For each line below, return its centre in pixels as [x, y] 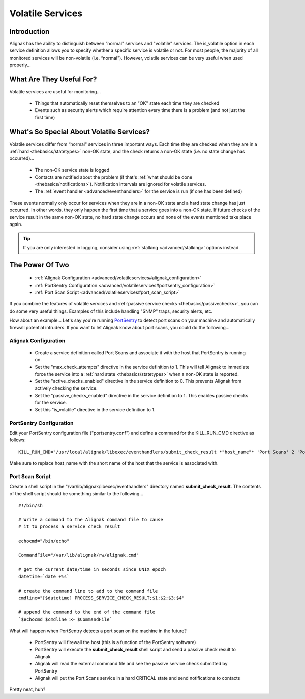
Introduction [29, 31]
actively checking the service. [66, 388]
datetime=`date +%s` [44, 576]
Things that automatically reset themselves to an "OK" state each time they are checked [127, 103]
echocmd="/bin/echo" [44, 541]
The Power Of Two [39, 265]
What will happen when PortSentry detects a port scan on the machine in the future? [98, 631]
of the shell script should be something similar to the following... [76, 493]
